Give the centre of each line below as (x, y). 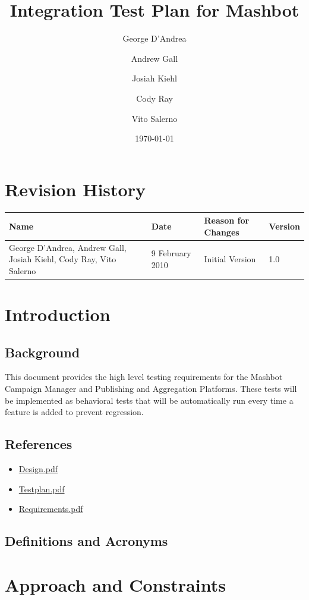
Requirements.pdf (51, 509)
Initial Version (230, 259)
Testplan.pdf (42, 489)
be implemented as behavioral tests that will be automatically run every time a (149, 400)
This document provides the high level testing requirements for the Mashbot (144, 377)
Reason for (227, 220)
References (39, 444)
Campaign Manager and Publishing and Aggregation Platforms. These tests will (151, 389)
